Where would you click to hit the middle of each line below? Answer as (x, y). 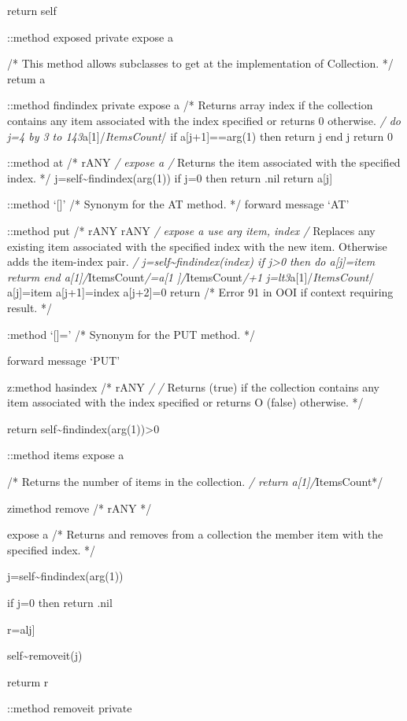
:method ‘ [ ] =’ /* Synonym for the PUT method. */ (131, 334)
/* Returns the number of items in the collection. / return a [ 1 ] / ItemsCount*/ (195, 482)
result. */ (30, 307)
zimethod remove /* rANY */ (80, 508)
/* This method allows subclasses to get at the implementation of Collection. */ (200, 63)
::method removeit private (70, 708)
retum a (26, 78)
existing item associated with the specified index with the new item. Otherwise (197, 246)
